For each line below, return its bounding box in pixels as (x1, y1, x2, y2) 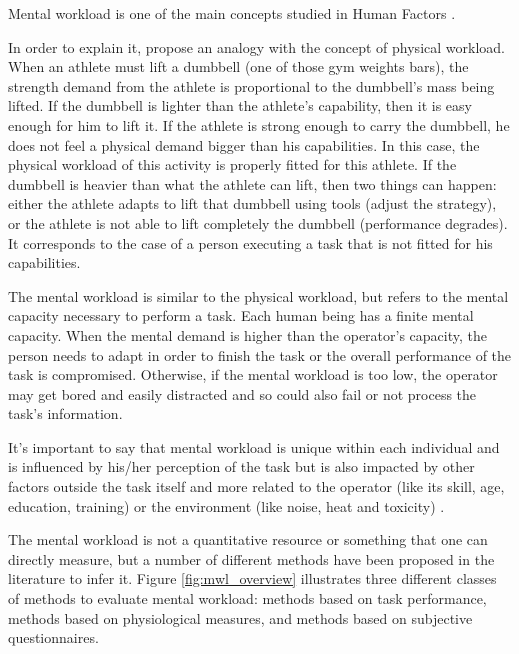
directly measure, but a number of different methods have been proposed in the (8, 548, 495, 569)
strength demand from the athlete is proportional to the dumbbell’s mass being (8, 75, 495, 96)
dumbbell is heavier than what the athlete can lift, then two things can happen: (8, 173, 497, 194)
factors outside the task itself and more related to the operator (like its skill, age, (8, 476, 505, 497)
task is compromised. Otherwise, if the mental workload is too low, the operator (8, 364, 498, 385)
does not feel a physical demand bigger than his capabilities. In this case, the (8, 134, 480, 155)
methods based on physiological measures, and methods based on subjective (8, 607, 473, 628)
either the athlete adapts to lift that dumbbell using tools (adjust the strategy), (8, 193, 497, 214)
